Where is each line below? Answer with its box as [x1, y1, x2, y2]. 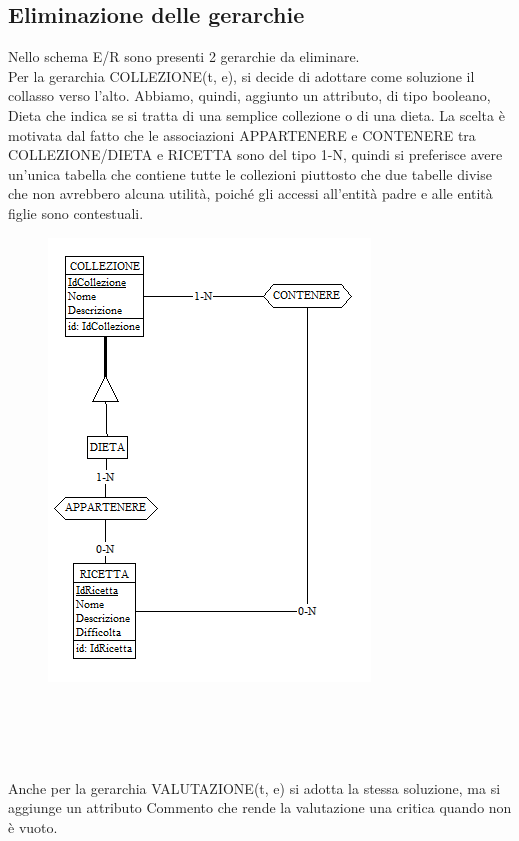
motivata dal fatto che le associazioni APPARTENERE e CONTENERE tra [8, 124, 476, 145]
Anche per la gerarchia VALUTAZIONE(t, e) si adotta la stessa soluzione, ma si [8, 777, 501, 798]
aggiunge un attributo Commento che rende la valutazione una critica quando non [8, 797, 512, 818]
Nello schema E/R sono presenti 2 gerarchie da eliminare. [8, 46, 360, 67]
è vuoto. [8, 816, 58, 837]
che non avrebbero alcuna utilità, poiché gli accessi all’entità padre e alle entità [8, 183, 493, 204]
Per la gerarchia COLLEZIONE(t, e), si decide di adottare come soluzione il [8, 65, 475, 86]
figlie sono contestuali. [8, 202, 144, 223]
